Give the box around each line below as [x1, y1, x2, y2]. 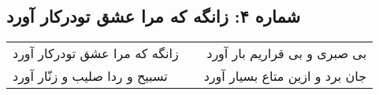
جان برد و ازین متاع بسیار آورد [203, 67, 367, 86]
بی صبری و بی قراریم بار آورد [206, 44, 367, 63]
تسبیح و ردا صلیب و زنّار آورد [13, 67, 168, 86]
